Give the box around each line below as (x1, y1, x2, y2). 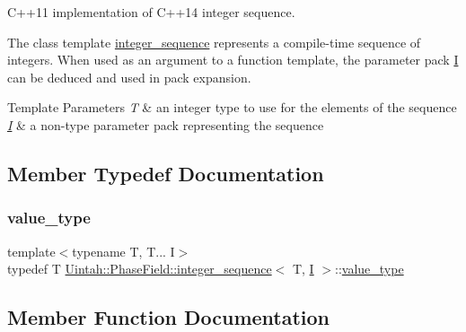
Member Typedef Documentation (7, 159, 324, 187)
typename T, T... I (72, 241, 175, 260)
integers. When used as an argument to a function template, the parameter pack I (7, 50, 459, 69)
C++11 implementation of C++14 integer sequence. (7, 3, 295, 21)
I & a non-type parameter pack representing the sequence (7, 115, 324, 134)
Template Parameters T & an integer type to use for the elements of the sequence (7, 98, 457, 117)
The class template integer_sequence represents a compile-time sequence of (7, 32, 421, 51)
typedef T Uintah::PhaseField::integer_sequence (7, 259, 272, 278)
